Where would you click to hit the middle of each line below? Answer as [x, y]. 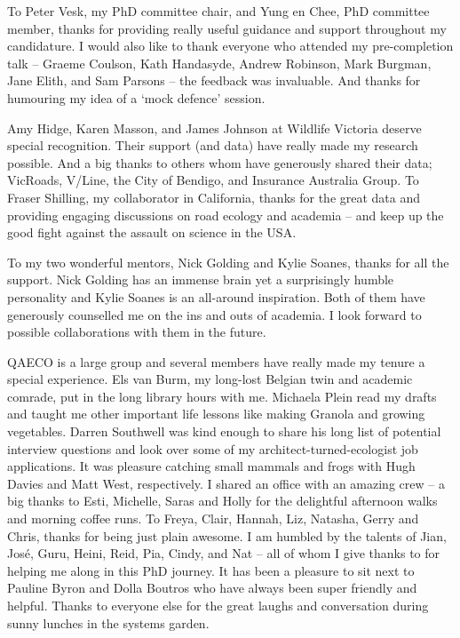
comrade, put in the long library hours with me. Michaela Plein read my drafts [222, 396]
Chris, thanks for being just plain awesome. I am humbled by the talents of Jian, [227, 535]
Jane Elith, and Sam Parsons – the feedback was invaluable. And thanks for [214, 80]
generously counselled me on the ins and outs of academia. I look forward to [214, 314]
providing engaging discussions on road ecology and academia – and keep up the [226, 215]
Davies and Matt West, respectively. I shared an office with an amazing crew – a [226, 483]
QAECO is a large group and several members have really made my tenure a [216, 361]
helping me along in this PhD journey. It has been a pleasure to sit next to [211, 570]
